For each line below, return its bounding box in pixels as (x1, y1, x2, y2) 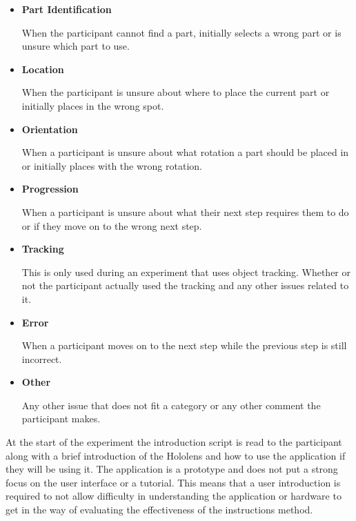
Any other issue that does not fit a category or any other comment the (21, 397, 321, 412)
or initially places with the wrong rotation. (21, 158, 202, 173)
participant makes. (21, 411, 101, 426)
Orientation (21, 121, 78, 136)
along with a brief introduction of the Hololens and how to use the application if (6, 448, 346, 462)
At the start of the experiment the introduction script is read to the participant (6, 435, 342, 449)
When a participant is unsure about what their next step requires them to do (21, 204, 349, 219)
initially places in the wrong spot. (21, 98, 164, 112)
